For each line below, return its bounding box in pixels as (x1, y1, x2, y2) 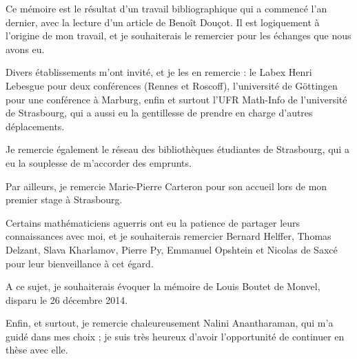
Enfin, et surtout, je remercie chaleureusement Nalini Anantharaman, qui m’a (6, 316, 334, 330)
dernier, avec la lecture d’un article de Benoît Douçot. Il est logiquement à (6, 14, 320, 29)
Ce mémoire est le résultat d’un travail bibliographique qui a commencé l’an (6, 1, 327, 15)
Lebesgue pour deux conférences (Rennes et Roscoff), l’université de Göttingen (6, 78, 338, 92)
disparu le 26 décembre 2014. (6, 292, 128, 307)
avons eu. (6, 41, 45, 56)
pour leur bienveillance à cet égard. (6, 256, 154, 270)
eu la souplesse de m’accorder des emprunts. (6, 155, 192, 170)
